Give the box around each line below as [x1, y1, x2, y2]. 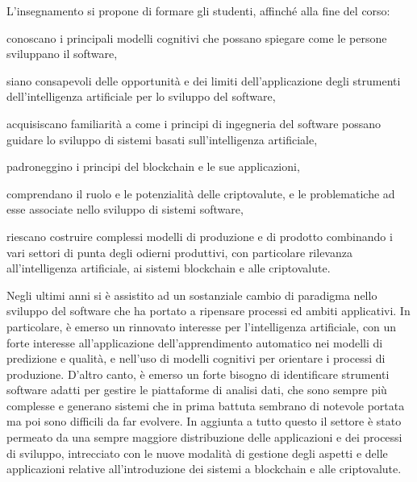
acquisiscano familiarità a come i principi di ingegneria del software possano [6, 114, 382, 131]
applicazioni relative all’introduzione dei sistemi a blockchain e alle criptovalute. [6, 460, 402, 477]
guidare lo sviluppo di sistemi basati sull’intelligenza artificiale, [6, 131, 318, 148]
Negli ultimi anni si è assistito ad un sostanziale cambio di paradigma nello [6, 286, 377, 303]
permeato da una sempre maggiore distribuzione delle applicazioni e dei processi [6, 429, 402, 446]
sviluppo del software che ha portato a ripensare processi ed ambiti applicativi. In [6, 302, 411, 319]
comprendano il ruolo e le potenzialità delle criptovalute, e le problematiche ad [6, 185, 395, 202]
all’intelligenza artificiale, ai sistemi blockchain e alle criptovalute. [6, 260, 331, 276]
